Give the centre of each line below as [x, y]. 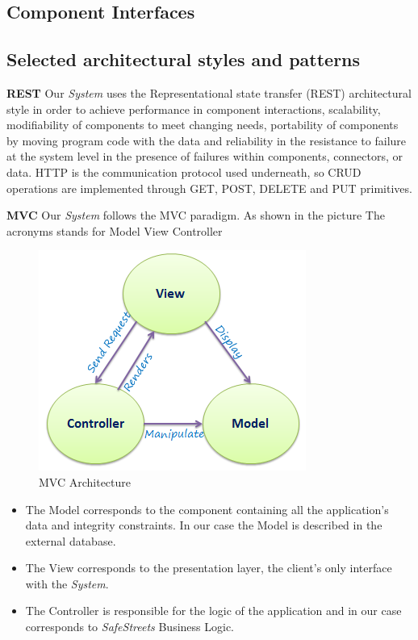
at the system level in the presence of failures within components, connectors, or [205, 156]
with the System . [67, 583]
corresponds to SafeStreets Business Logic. [130, 627]
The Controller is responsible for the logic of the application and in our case [213, 611]
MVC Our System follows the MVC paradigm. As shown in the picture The [196, 215]
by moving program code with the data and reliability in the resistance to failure [207, 140]
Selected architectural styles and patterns [184, 59]
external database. [71, 540]
